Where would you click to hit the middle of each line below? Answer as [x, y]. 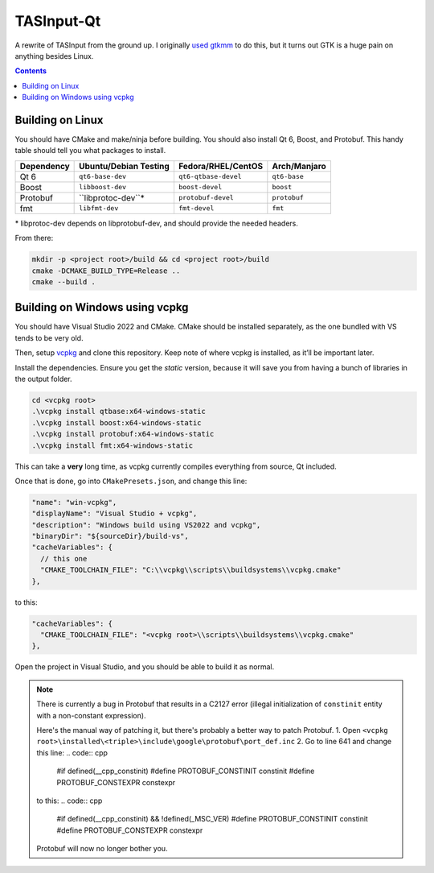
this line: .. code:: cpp [72, 752]
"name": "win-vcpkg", [74, 502]
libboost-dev [103, 187]
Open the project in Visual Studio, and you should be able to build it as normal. [145, 667]
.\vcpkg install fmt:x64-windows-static [112, 445]
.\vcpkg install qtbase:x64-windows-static [119, 412]
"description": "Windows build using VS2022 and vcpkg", [146, 525]
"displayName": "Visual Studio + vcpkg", [115, 514]
